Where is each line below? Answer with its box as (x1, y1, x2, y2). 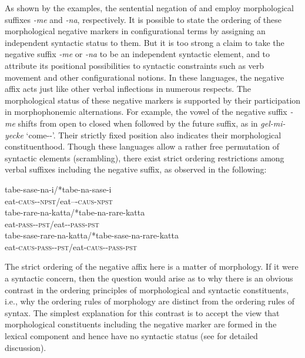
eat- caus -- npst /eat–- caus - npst (5, 194, 113, 207)
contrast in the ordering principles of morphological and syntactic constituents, (5, 283, 289, 296)
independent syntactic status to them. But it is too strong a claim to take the (5, 36, 284, 48)
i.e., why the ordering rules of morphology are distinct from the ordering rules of (5, 295, 294, 307)
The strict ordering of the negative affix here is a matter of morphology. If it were (5, 260, 299, 273)
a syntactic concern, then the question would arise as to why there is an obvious (5, 272, 293, 284)
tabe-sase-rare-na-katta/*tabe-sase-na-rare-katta (5, 229, 179, 241)
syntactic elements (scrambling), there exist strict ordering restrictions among (5, 151, 284, 164)
